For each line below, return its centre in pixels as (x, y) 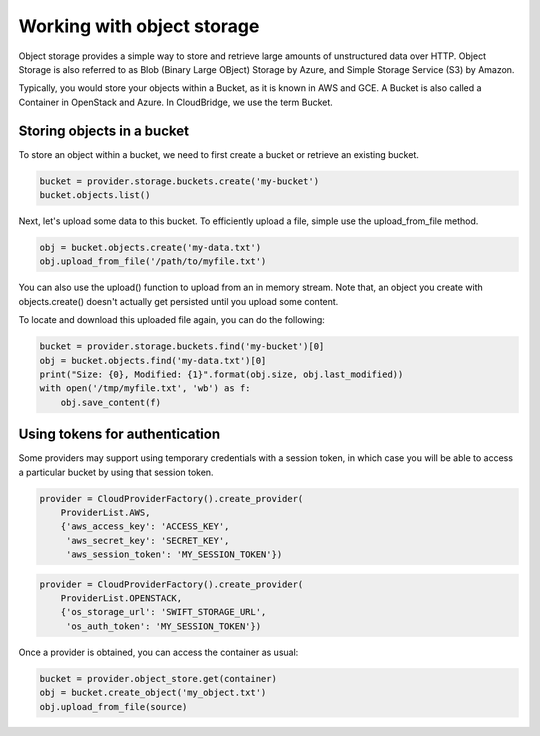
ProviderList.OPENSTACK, (121, 598)
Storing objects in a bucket (104, 130)
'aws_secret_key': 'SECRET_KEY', (147, 540)
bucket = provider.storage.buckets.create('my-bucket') (179, 181)
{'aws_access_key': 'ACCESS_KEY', (145, 526)
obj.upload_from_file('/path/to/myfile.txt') (153, 261)
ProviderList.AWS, (105, 512)
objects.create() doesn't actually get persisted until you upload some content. (178, 301)
